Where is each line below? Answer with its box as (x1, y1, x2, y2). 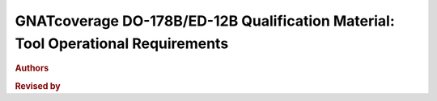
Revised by (15, 80, 61, 91)
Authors (15, 63, 49, 74)
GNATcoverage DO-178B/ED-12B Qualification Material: (15, 12, 396, 30)
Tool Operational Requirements (15, 34, 229, 52)
